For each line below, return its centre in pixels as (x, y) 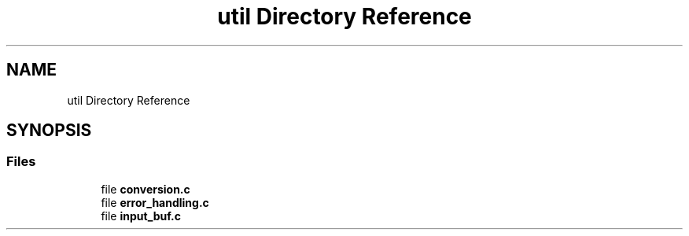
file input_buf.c (141, 216)
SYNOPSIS (49, 131)
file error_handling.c (155, 202)
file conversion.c (146, 189)
